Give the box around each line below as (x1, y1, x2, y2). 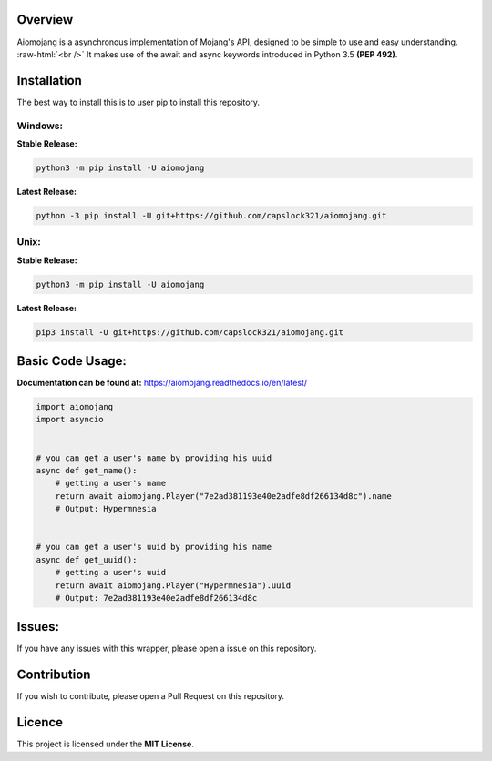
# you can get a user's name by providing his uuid (36, 452, 272, 463)
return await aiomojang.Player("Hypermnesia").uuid (55, 580, 292, 591)
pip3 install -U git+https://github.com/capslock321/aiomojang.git (36, 327, 344, 337)
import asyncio (36, 414, 104, 425)
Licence (16, 715, 64, 730)
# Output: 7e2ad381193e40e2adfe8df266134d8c (55, 593, 258, 603)
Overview (16, 12, 74, 27)
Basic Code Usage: (16, 353, 128, 369)
